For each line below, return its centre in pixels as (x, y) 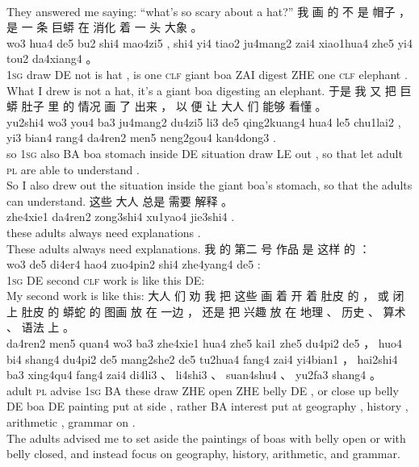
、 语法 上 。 (40, 327)
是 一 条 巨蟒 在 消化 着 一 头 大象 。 (105, 27)
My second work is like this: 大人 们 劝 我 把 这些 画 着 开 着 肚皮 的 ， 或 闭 (205, 296)
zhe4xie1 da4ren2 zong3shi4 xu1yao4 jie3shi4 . (121, 217)
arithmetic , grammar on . (71, 422)
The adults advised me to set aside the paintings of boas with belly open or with (206, 438)
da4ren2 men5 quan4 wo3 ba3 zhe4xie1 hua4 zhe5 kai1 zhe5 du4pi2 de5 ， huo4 (205, 343)
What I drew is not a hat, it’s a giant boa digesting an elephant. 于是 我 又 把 (201, 90)
